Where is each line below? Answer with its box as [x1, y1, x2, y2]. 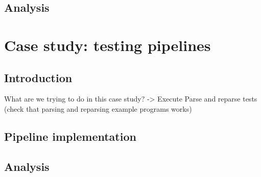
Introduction [4, 69, 73, 85]
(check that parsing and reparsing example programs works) [4, 103, 192, 114]
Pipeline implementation [4, 128, 136, 144]
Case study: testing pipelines [4, 34, 211, 55]
